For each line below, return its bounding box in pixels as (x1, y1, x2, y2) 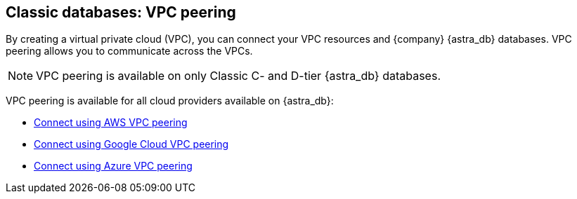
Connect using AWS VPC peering (34, 116, 188, 129)
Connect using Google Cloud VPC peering (34, 138, 229, 151)
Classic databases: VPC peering (6, 4, 236, 21)
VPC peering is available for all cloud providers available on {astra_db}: (6, 95, 334, 107)
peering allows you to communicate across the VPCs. (6, 45, 253, 57)
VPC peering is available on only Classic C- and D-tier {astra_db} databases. (36, 69, 441, 83)
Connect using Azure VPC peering (34, 160, 193, 172)
